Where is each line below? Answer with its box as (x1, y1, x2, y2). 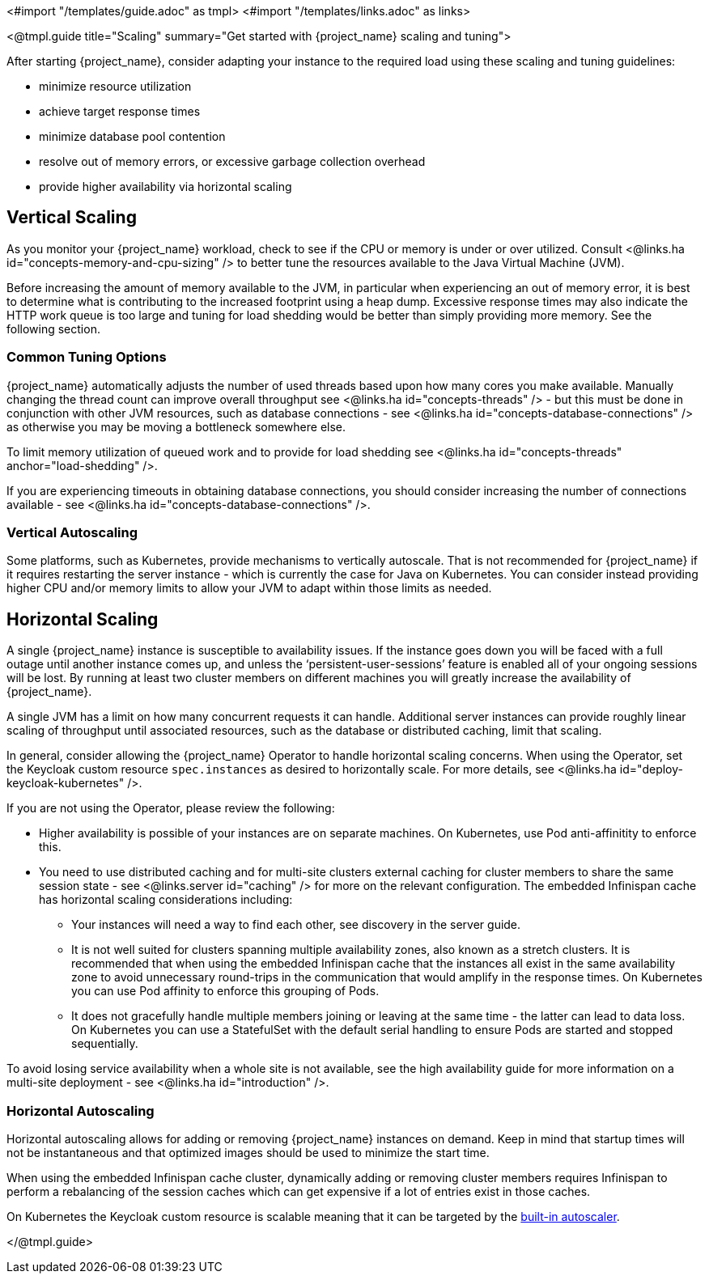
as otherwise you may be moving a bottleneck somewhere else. (6, 419, 346, 434)
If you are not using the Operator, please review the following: (6, 801, 335, 816)
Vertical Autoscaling (6, 523, 138, 540)
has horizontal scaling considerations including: (39, 892, 293, 907)
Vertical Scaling (6, 207, 137, 228)
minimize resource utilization (39, 79, 192, 93)
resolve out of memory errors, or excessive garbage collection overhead (39, 155, 426, 168)
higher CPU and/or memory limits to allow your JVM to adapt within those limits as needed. (6, 581, 492, 595)
